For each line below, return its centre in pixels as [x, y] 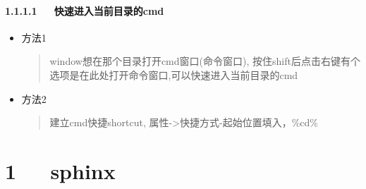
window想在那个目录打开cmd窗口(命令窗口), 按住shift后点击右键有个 [205, 61]
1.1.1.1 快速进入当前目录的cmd [85, 10]
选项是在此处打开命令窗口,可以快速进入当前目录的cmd [174, 74]
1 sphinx [60, 170]
